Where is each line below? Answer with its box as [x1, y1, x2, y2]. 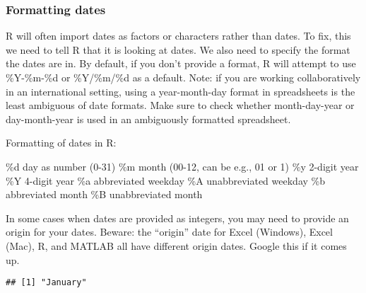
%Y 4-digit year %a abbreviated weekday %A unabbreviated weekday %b [6, 173, 325, 188]
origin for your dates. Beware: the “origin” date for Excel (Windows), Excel [6, 224, 333, 239]
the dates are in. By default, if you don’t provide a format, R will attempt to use [6, 56, 356, 71]
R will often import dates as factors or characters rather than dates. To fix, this [6, 28, 351, 43]
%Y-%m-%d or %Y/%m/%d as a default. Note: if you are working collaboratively [6, 70, 361, 84]
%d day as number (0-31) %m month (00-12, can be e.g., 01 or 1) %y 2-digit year [6, 159, 359, 173]
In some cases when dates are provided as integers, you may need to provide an [6, 210, 349, 225]
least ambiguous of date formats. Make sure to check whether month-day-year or [6, 98, 355, 113]
